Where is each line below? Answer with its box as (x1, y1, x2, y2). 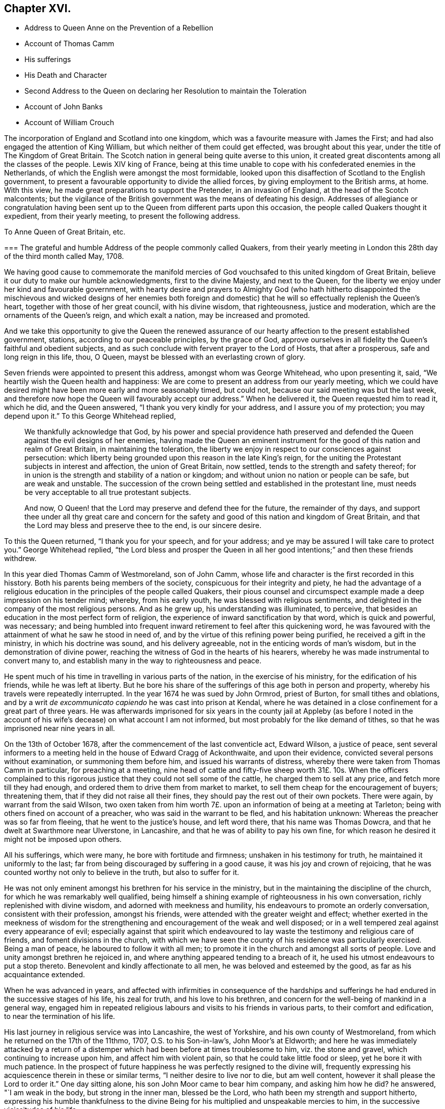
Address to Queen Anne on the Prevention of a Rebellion (24, 23, 214, 33)
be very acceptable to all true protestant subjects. (24, 488, 191, 497)
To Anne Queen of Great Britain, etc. (4, 227, 126, 237)
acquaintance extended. (4, 970, 85, 979)
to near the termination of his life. (4, 1012, 115, 1021)
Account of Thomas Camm (24, 39, 114, 48)
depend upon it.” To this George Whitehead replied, (4, 412, 176, 421)
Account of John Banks (24, 102, 103, 111)
